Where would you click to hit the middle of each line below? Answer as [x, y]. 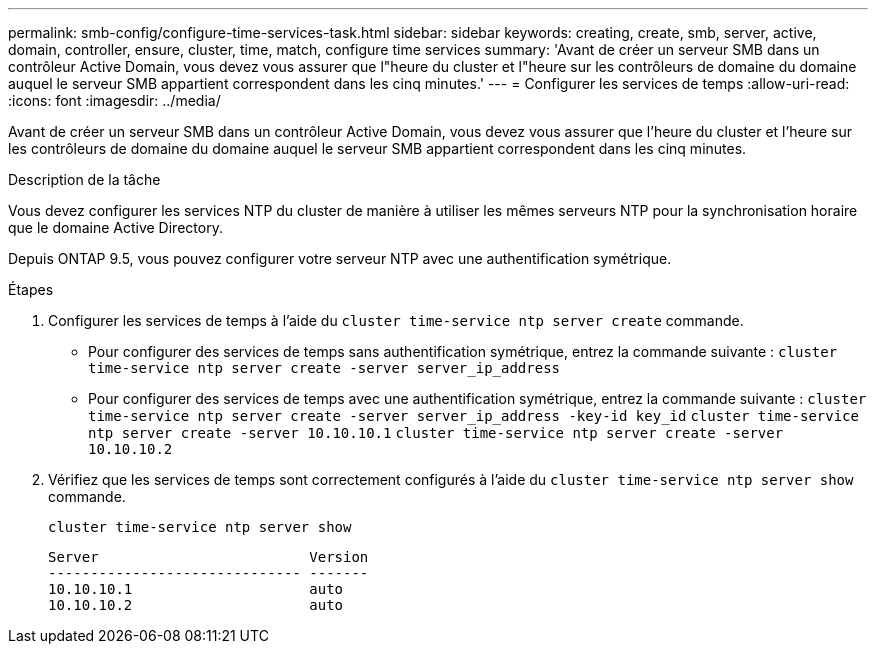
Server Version [208, 557]
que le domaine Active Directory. [115, 227]
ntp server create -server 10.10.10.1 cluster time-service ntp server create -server [436, 433]
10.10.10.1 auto [196, 589]
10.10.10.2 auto [196, 605]
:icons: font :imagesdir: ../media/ [114, 100]
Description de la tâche [84, 179]
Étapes [31, 289]
